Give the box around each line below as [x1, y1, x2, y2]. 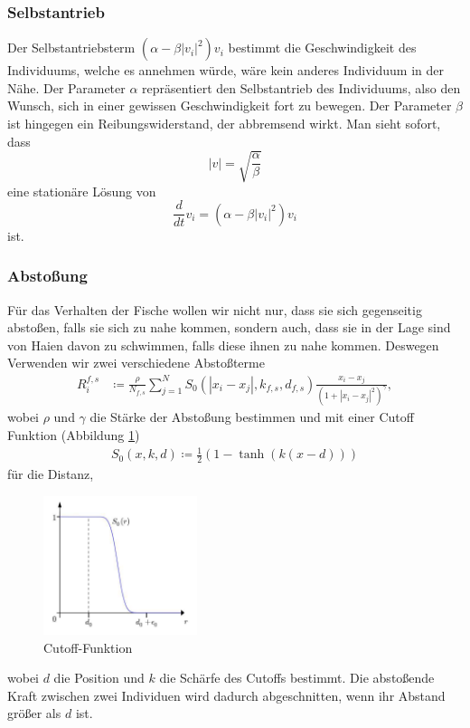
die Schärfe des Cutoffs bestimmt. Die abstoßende [159, 668, 435, 687]
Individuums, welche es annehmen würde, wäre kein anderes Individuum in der [7, 61, 445, 80]
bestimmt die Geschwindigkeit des [228, 38, 417, 57]
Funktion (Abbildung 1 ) [7, 425, 140, 444]
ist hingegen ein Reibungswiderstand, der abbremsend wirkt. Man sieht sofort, [7, 114, 441, 132]
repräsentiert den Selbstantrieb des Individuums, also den [142, 78, 461, 97]
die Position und [53, 668, 145, 687]
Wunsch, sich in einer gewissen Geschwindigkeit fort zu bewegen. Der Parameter [7, 96, 452, 115]
